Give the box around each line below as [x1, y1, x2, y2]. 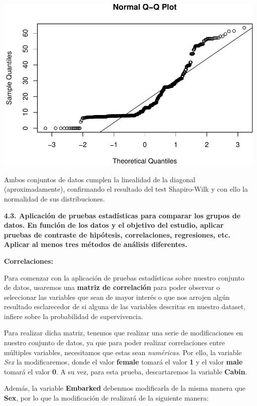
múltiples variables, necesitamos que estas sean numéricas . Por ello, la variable [4, 347, 242, 357]
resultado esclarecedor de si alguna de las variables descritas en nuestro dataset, [4, 301, 246, 312]
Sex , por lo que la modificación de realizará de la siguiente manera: [4, 393, 209, 403]
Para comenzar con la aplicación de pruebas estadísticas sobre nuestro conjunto [4, 272, 245, 283]
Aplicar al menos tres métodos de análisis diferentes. [4, 239, 187, 249]
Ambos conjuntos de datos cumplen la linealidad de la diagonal [4, 174, 196, 184]
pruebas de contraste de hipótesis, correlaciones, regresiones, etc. [4, 229, 231, 240]
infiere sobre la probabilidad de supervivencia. [4, 311, 143, 321]
